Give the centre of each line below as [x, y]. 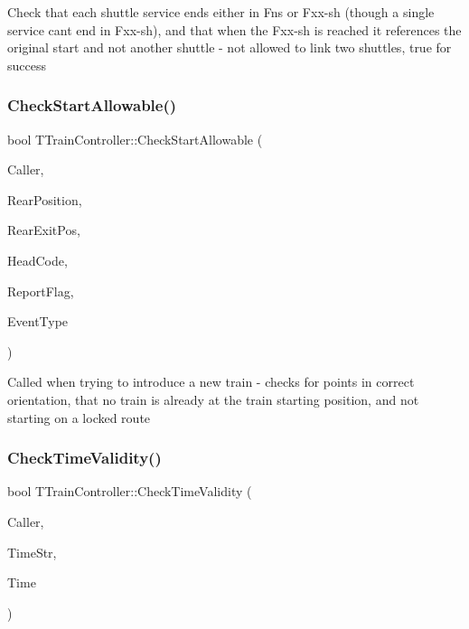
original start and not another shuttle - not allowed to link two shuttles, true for [230, 47]
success [27, 65]
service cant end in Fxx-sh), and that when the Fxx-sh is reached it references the [234, 29]
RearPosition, [45, 199]
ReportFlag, [41, 291]
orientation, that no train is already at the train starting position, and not [213, 399]
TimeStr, [32, 552]
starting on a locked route [79, 417]
